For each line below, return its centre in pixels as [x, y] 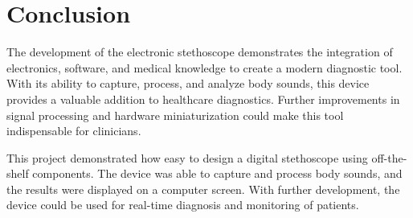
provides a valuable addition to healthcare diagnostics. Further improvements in [203, 99]
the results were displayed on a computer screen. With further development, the [203, 189]
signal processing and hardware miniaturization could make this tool [175, 115]
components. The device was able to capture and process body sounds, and [217, 173]
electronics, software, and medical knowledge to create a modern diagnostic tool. [204, 67]
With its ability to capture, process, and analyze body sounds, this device [188, 83]
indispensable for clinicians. [74, 131]
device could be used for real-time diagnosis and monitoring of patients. [183, 205]
